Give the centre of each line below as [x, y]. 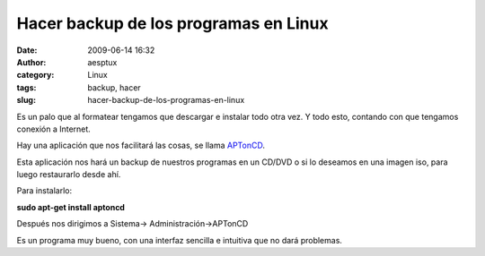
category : [35, 75]
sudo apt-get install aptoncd [71, 207]
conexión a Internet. [54, 129]
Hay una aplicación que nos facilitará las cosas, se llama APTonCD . [141, 145]
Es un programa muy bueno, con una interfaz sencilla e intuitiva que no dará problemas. [180, 240]
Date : [27, 50]
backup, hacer [114, 87]
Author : [31, 62]
